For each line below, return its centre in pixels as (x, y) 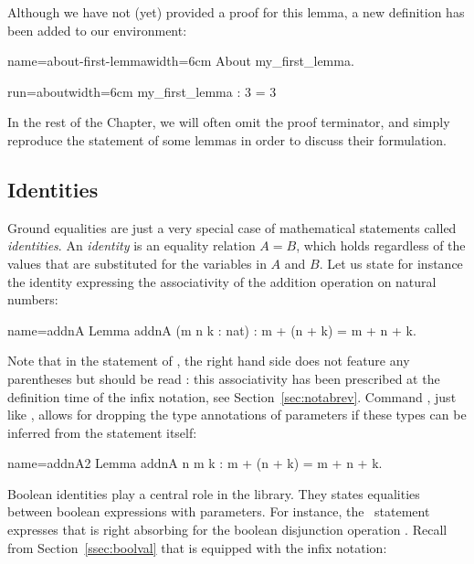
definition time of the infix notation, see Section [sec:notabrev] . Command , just (232, 396)
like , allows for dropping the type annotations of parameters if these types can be (237, 415)
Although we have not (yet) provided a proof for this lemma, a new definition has (236, 12)
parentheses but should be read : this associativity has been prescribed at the (224, 378)
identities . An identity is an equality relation (132, 245)
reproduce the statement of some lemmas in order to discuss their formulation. (227, 139)
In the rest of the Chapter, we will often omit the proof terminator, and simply (229, 122)
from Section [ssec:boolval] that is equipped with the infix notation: (197, 547)
